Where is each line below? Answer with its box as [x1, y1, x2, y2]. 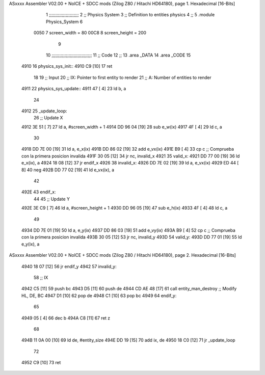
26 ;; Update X [33, 115, 63, 121]
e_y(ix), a [21, 241, 40, 247]
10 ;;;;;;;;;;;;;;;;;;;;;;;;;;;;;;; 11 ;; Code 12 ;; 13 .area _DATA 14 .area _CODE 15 [46, 52, 191, 58]
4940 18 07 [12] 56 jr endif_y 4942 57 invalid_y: [21, 263, 117, 269]
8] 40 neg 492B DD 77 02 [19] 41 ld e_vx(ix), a [21, 167, 115, 173]
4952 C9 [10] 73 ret [21, 360, 61, 366]
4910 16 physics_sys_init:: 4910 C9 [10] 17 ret [21, 63, 112, 69]
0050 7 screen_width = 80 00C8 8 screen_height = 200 [33, 30, 147, 36]
